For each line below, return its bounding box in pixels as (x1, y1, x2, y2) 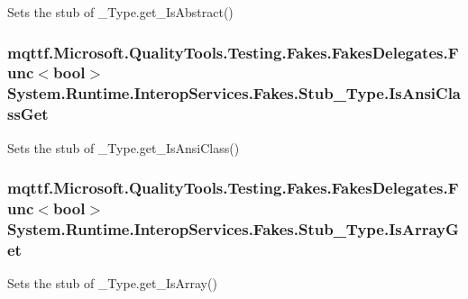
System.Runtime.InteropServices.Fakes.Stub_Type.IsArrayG (7, 217, 459, 240)
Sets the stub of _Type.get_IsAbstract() (7, 3, 234, 21)
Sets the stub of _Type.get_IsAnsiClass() (7, 138, 240, 157)
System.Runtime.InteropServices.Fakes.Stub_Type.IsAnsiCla (7, 82, 461, 104)
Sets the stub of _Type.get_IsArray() (7, 274, 217, 293)
